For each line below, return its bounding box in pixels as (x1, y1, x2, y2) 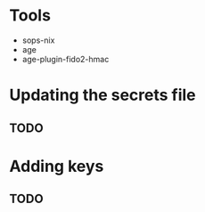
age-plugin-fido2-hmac (21, 53, 110, 64)
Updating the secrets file (9, 86, 196, 105)
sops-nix (21, 35, 55, 45)
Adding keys (9, 156, 104, 176)
